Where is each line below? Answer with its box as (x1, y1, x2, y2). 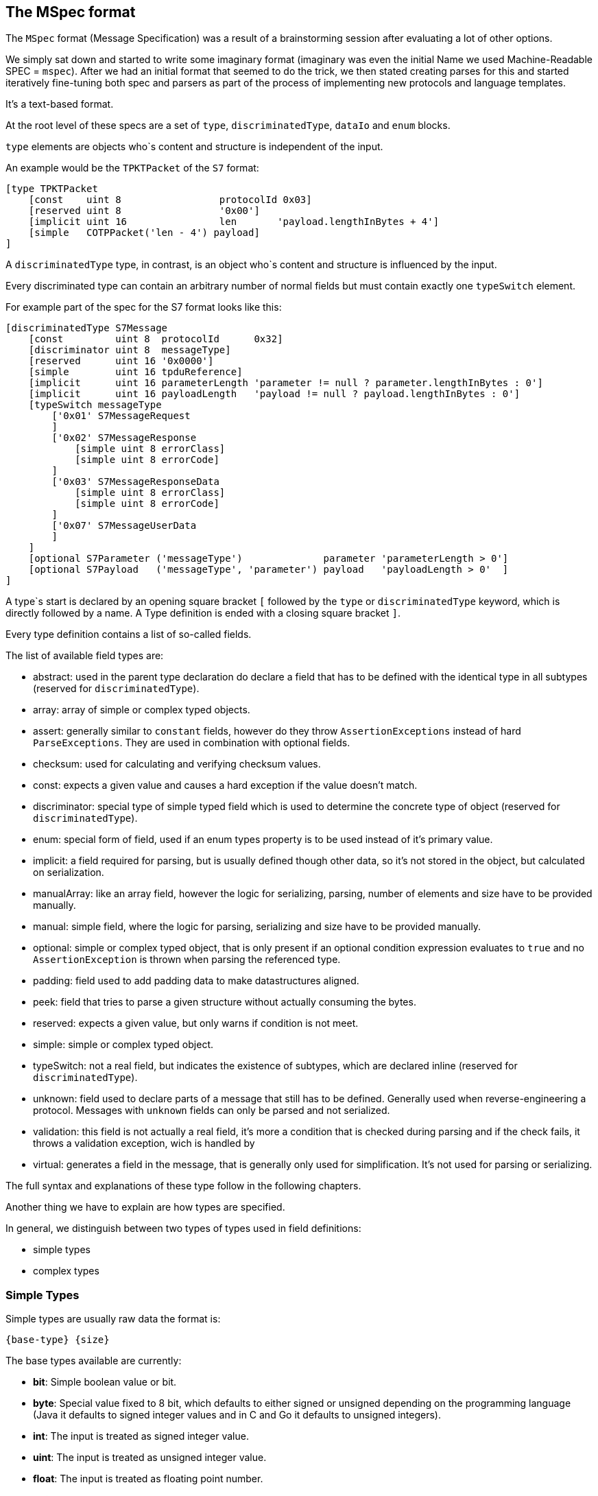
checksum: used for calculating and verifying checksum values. (33, 758, 321, 770)
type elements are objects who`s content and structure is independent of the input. (5, 141, 383, 153)
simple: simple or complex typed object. (33, 1038, 213, 1051)
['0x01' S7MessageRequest (51, 410, 191, 422)
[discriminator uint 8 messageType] (28, 344, 231, 356)
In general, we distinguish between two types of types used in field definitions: (5, 1222, 361, 1235)
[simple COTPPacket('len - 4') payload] (28, 227, 260, 239)
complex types (33, 1265, 99, 1277)
